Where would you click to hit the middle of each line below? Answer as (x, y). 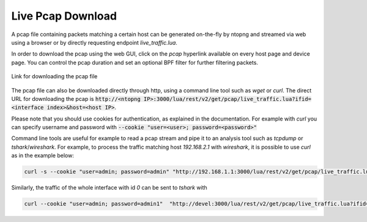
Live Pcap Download (64, 16)
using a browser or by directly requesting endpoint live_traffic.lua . (94, 42)
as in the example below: (43, 155)
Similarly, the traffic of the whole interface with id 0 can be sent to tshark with (109, 188)
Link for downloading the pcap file (54, 76)
